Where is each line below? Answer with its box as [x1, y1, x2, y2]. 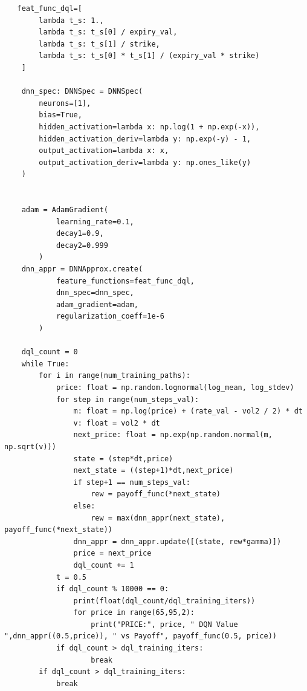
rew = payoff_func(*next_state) [91, 490, 221, 499]
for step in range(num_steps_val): [56, 395, 199, 404]
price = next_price [73, 549, 152, 558]
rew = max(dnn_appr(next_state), [91, 513, 225, 522]
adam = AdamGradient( [21, 206, 108, 215]
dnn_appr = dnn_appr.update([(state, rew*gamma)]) [73, 537, 282, 546]
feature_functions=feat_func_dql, [56, 276, 195, 285]
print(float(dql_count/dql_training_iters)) [73, 596, 256, 605]
